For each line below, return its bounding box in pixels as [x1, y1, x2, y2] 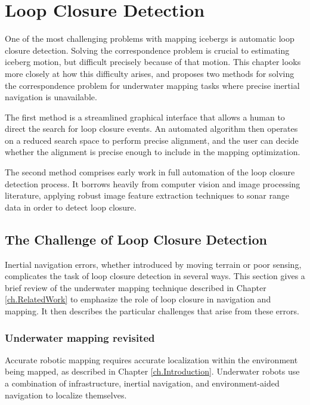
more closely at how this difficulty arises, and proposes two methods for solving [5, 67, 294, 79]
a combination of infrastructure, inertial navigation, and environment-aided [5, 377, 280, 389]
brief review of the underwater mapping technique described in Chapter [5, 281, 266, 293]
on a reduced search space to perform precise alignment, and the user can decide [5, 134, 299, 146]
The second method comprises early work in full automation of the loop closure [5, 166, 295, 178]
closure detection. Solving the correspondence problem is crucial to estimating [5, 44, 290, 56]
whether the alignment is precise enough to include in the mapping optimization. [5, 146, 300, 158]
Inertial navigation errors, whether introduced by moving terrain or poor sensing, [5, 258, 302, 270]
